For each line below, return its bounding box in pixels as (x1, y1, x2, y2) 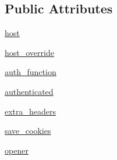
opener (5, 144, 29, 156)
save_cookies (5, 125, 51, 137)
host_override (5, 46, 54, 58)
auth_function (5, 66, 56, 78)
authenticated (5, 85, 54, 97)
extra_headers (5, 105, 56, 117)
